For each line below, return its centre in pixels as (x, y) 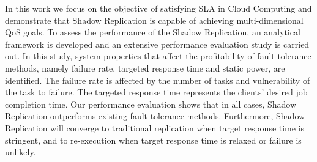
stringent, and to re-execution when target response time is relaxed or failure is (153, 140)
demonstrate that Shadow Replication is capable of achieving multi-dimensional (154, 20)
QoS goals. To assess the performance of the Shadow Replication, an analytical (153, 32)
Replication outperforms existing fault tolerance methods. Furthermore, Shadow (155, 116)
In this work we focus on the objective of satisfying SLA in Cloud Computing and (158, 8)
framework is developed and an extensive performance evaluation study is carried (157, 44)
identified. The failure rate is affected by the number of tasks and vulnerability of (158, 80)
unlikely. (21, 152)
